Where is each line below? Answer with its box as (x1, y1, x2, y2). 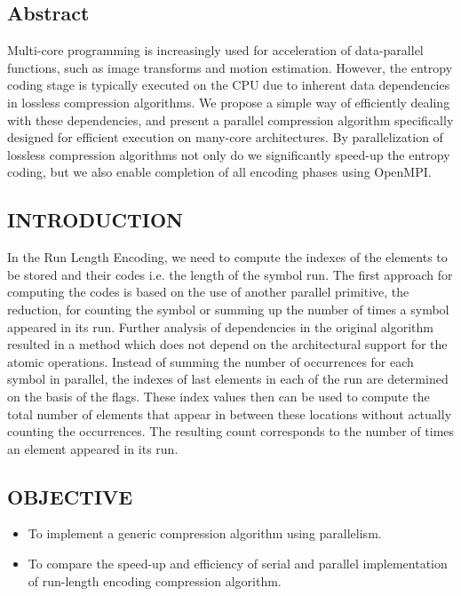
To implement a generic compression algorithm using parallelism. (28, 524, 382, 543)
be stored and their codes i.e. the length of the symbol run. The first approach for (7, 265, 453, 283)
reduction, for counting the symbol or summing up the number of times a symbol (7, 299, 449, 318)
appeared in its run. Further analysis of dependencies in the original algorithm (7, 317, 433, 336)
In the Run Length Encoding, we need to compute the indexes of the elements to (7, 248, 448, 266)
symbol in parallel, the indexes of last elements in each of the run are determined (7, 370, 449, 388)
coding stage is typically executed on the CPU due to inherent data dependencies (7, 75, 450, 94)
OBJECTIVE (7, 482, 133, 510)
